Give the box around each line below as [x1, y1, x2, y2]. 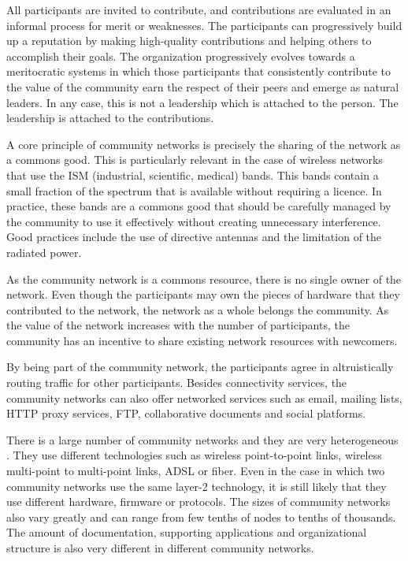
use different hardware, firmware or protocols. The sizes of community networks [6, 493, 391, 510]
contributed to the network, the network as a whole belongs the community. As [6, 301, 389, 318]
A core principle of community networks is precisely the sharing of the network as [6, 136, 401, 152]
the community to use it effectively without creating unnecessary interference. [6, 213, 381, 229]
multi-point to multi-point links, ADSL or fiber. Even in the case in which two [6, 463, 385, 479]
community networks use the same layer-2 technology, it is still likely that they [6, 477, 387, 494]
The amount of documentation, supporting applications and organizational [6, 524, 367, 541]
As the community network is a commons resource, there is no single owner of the [6, 270, 402, 287]
